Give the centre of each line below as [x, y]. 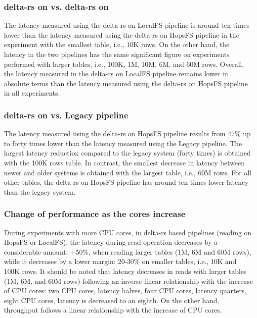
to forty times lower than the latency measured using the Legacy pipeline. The [123, 143]
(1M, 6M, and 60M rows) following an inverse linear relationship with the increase [128, 281]
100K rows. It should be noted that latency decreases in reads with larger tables [125, 271]
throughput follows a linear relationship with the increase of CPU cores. [113, 310]
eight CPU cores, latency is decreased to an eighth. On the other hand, [112, 300]
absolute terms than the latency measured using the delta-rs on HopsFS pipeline [126, 83]
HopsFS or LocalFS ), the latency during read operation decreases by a [111, 242]
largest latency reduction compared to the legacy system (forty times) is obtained [128, 153]
